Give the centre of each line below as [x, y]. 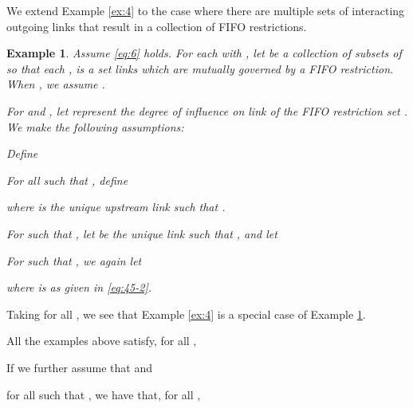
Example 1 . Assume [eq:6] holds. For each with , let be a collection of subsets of [204, 53]
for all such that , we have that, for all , [104, 394]
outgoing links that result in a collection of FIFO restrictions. [157, 26]
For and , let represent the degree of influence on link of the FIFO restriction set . [207, 110]
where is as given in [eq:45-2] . [79, 287]
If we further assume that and [80, 367]
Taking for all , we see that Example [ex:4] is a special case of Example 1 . [186, 314]
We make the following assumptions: [95, 126]
